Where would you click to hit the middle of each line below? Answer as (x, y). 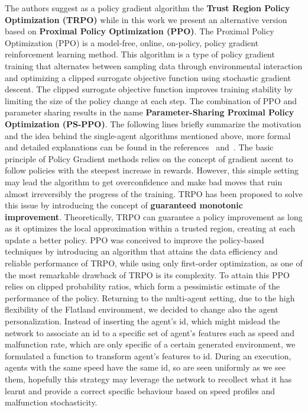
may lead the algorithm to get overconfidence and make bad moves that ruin (144, 181)
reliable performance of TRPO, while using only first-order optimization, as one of (154, 263)
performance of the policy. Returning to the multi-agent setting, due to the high (150, 297)
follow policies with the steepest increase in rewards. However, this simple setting (152, 170)
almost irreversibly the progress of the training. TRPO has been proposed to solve (154, 193)
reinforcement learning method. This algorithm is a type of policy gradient (140, 54)
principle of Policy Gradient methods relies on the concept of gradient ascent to (149, 158)
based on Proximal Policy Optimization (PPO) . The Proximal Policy (140, 31)
